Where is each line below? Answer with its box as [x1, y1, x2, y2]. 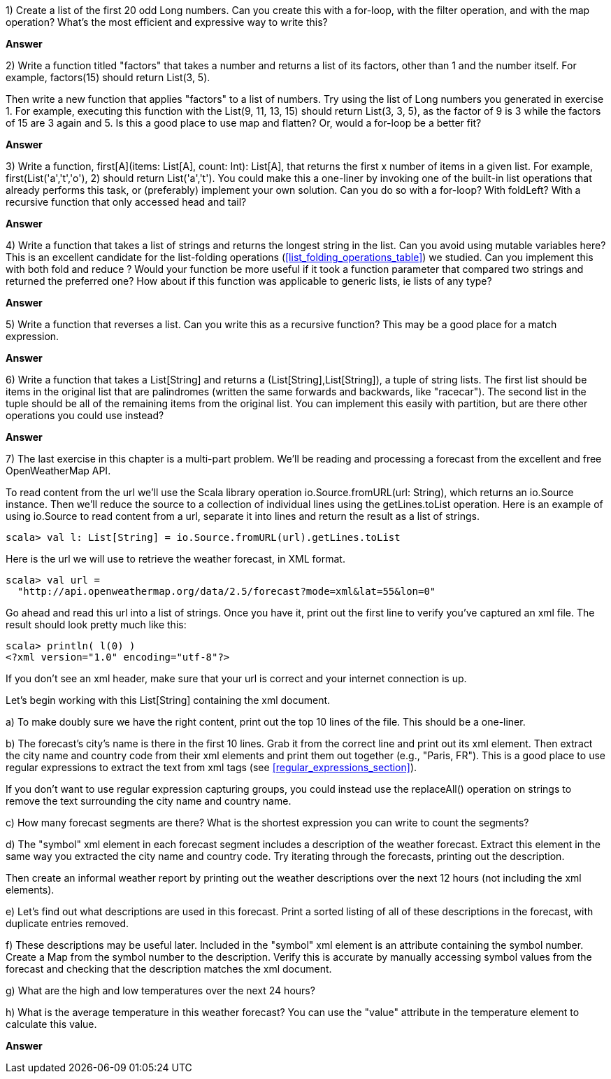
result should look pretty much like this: [6, 619, 187, 630]
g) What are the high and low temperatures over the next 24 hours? [6, 985, 315, 996]
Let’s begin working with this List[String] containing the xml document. [6, 694, 331, 706]
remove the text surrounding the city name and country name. [6, 795, 292, 807]
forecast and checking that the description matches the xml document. [6, 963, 332, 975]
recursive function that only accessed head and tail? [6, 196, 247, 208]
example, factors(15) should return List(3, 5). [6, 71, 210, 83]
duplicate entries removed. [6, 917, 129, 929]
